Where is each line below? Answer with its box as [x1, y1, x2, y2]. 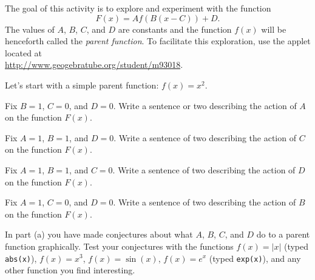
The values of [5, 22, 55, 35]
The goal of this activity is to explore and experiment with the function [5, 2, 271, 14]
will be [261, 22, 286, 35]
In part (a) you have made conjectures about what [5, 228, 193, 241]
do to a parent [256, 228, 310, 241]
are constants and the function [118, 22, 232, 35]
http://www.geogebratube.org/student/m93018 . [5, 58, 183, 71]
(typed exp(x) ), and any [209, 252, 301, 264]
